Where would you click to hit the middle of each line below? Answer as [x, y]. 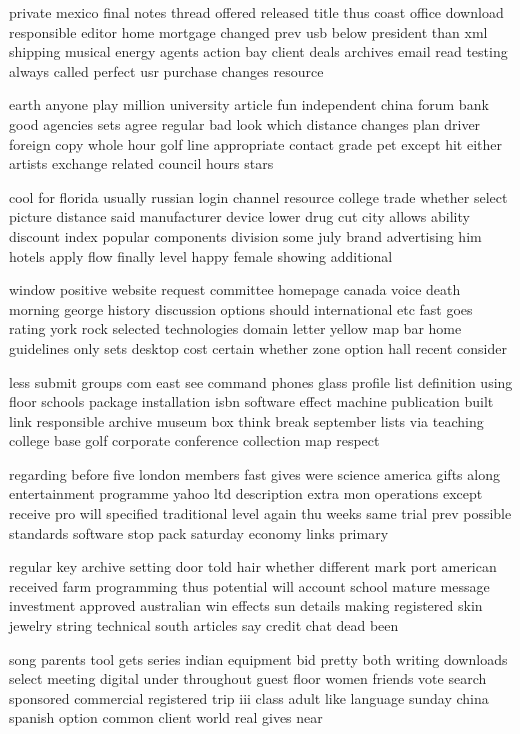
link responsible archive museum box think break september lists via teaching [246, 420]
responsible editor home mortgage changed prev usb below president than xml [248, 31]
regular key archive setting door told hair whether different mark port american [253, 566]
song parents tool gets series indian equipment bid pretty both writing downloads [258, 658]
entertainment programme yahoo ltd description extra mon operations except [246, 493]
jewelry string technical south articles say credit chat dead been [204, 625]
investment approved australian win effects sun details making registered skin [246, 605]
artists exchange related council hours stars [141, 163]
